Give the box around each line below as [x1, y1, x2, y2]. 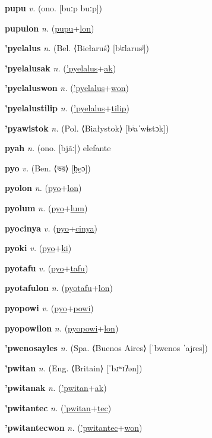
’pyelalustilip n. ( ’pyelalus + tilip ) [5, 101, 129, 114]
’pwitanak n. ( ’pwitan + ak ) [5, 381, 107, 394]
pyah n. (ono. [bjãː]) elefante [5, 142, 111, 154]
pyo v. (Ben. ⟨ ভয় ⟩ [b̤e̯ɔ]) [5, 161, 91, 174]
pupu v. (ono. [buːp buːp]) [5, 2, 103, 14]
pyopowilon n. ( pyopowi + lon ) [5, 321, 119, 334]
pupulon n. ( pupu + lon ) [5, 21, 94, 34]
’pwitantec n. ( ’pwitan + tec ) [5, 401, 112, 414]
